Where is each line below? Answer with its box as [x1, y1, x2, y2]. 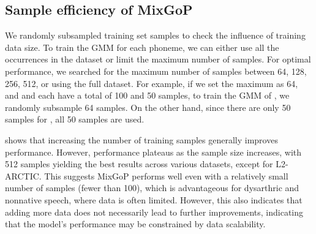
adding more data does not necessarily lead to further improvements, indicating [5, 205, 304, 218]
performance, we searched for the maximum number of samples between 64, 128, [5, 64, 307, 77]
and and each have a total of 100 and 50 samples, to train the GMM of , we [5, 89, 290, 102]
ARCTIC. [5, 169, 42, 182]
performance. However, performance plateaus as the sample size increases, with [5, 145, 302, 158]
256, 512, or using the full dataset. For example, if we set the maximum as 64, [5, 77, 298, 89]
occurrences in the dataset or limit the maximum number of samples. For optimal [5, 53, 311, 66]
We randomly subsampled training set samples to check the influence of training [5, 29, 306, 42]
